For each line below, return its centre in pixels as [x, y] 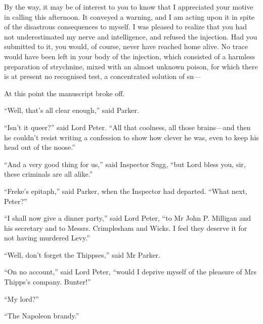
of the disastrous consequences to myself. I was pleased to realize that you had [126, 27]
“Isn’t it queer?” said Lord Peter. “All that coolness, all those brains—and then [127, 127]
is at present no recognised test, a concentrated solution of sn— [103, 76]
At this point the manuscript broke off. [64, 93]
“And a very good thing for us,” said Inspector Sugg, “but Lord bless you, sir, [125, 164]
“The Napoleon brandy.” [42, 316]
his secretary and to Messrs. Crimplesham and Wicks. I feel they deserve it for [126, 228]
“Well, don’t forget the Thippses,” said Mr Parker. [82, 254]
